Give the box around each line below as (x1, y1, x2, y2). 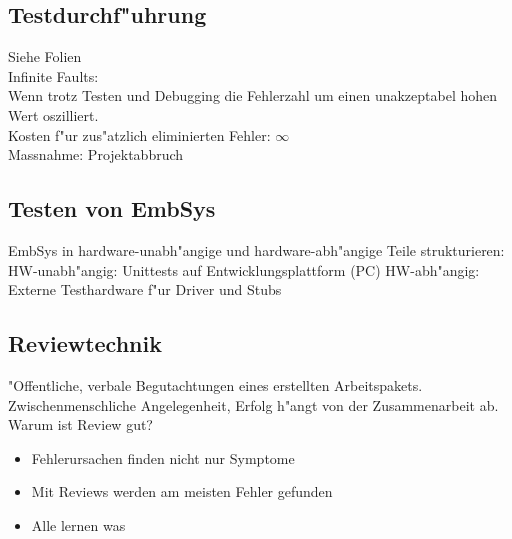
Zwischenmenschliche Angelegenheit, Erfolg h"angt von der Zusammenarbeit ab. (8, 394, 499, 415)
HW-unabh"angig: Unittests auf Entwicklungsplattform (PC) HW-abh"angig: (8, 259, 480, 280)
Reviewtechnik (8, 328, 162, 359)
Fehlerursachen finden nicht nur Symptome (31, 447, 295, 468)
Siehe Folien (8, 46, 82, 67)
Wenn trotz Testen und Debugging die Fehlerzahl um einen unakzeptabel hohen (8, 85, 498, 106)
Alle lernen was (31, 514, 126, 535)
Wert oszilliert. (8, 104, 99, 125)
